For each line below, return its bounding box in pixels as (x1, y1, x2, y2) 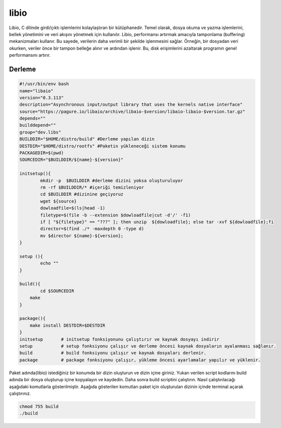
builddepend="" (19, 122, 56, 128)
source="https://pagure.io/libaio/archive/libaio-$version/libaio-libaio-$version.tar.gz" (19, 108, 246, 114)
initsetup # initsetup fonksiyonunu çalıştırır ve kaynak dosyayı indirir (19, 336, 219, 342)
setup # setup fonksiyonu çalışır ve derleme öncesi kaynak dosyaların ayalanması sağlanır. (19, 343, 277, 349)
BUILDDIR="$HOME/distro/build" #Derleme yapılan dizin (19, 136, 155, 142)
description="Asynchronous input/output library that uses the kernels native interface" (19, 102, 243, 107)
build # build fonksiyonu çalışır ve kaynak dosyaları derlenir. (19, 350, 207, 356)
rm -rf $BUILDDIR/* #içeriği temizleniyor (40, 184, 145, 190)
